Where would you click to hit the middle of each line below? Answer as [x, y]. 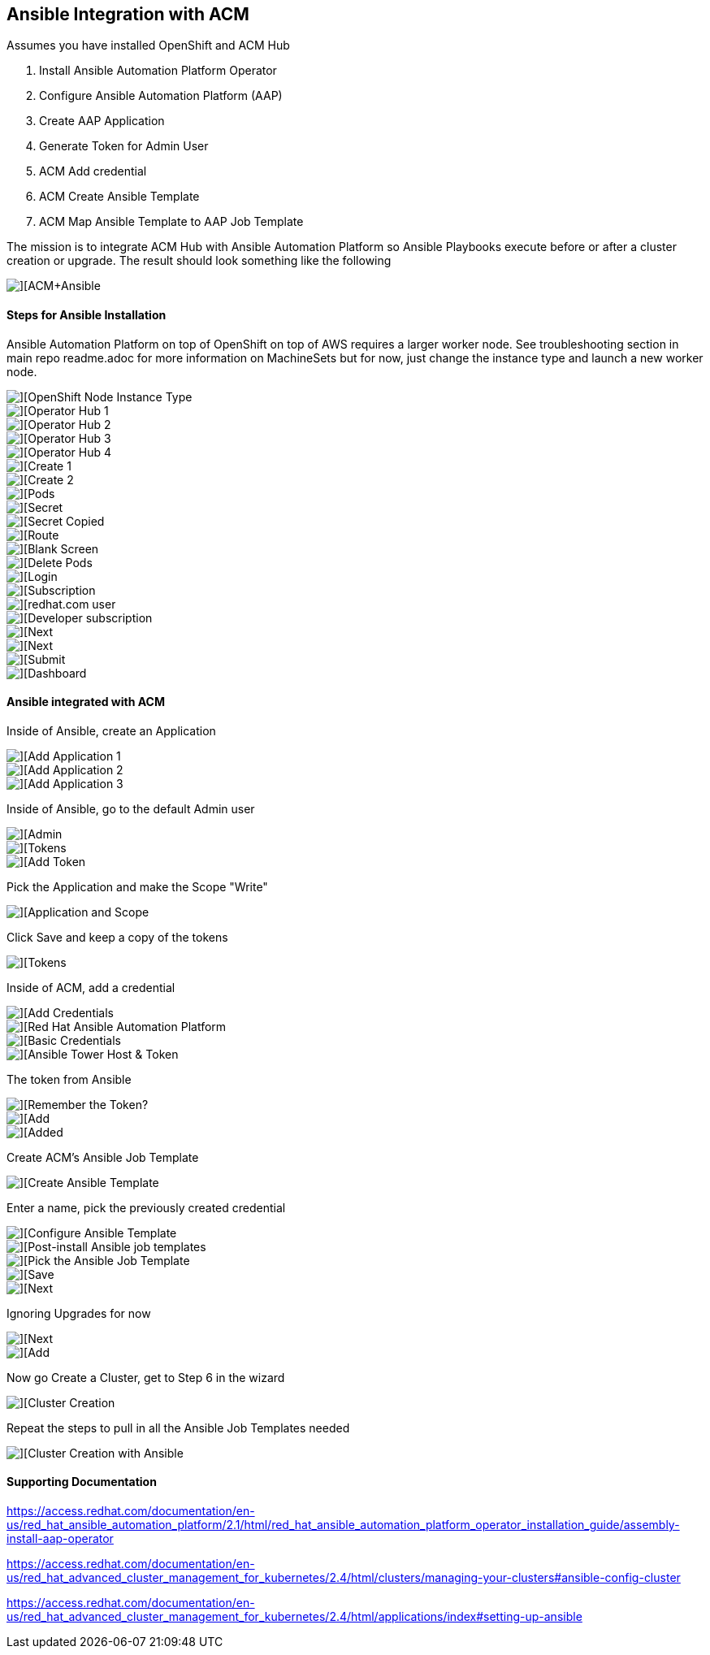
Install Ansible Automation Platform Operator [158, 71]
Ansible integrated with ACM [86, 702]
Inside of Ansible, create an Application [111, 730]
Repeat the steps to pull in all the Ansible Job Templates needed [178, 1428]
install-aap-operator [60, 1539]
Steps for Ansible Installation [87, 315]
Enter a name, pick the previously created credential [146, 1207]
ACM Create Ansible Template [119, 197]
